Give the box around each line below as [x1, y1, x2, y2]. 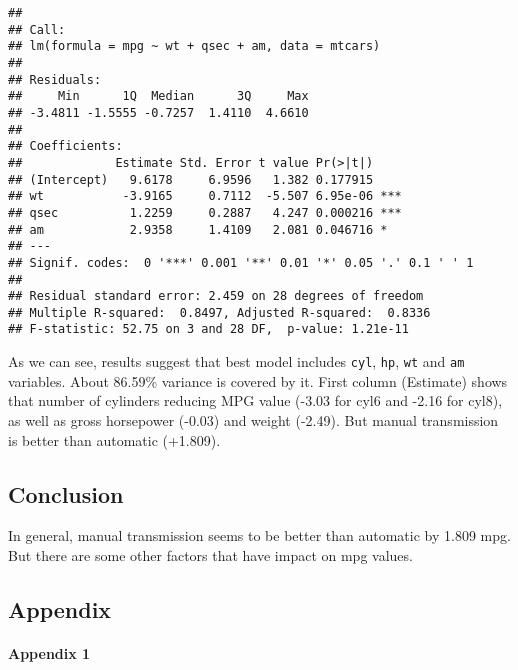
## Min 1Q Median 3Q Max [8, 89, 309, 104]
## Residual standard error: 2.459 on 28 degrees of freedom [8, 289, 424, 304]
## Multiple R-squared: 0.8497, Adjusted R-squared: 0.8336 [8, 305, 431, 320]
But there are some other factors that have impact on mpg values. [8, 544, 413, 565]
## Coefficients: [8, 139, 123, 154]
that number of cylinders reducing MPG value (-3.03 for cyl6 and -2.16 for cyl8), [8, 390, 503, 411]
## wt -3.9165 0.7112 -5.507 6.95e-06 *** [8, 189, 402, 204]
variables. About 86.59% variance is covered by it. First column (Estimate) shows [8, 370, 508, 391]
